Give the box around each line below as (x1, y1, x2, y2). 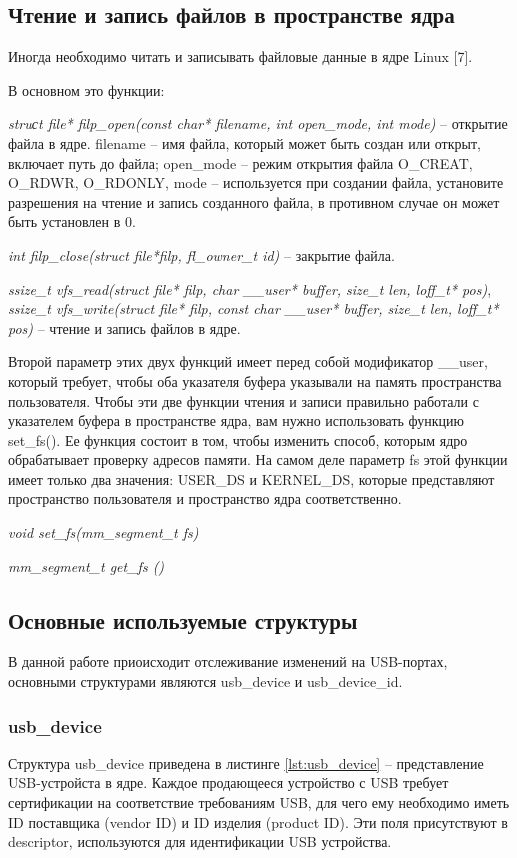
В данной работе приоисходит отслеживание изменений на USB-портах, (8, 651, 448, 672)
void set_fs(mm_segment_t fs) (8, 522, 199, 543)
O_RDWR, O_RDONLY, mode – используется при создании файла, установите (8, 172, 504, 193)
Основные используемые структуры (8, 604, 358, 635)
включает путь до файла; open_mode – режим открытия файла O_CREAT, (8, 152, 473, 173)
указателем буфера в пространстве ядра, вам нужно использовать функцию (8, 410, 465, 431)
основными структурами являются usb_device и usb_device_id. (8, 671, 403, 692)
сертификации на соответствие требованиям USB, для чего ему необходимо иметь (8, 792, 510, 813)
